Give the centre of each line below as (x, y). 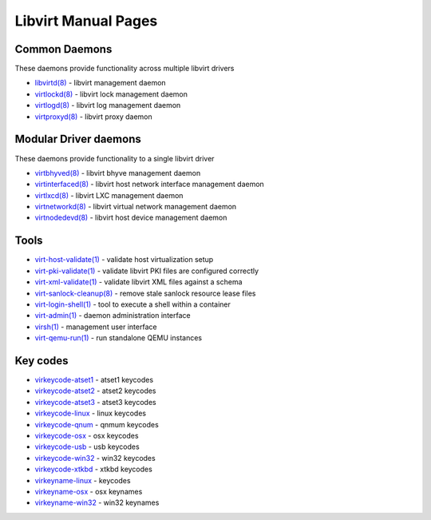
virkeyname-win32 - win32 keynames (97, 502)
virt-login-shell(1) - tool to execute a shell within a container (133, 304)
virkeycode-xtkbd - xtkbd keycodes (94, 469)
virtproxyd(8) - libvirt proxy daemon (94, 117)
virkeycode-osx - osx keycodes (87, 435)
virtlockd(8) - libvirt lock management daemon (111, 94)
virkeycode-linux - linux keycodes (91, 413)
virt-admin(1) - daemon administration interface (113, 316)
